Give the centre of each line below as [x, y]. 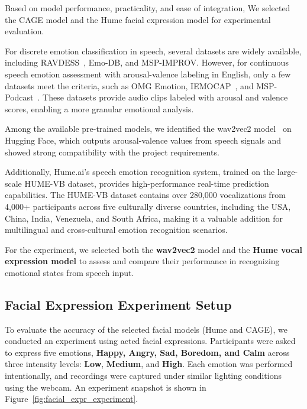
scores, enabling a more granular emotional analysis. [99, 108]
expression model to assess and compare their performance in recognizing [142, 261]
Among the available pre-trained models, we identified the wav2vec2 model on [148, 129]
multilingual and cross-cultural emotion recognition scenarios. [116, 230]
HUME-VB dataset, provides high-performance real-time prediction [147, 183]
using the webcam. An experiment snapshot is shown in [106, 387]
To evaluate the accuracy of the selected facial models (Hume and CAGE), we [146, 329]
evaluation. [25, 31]
